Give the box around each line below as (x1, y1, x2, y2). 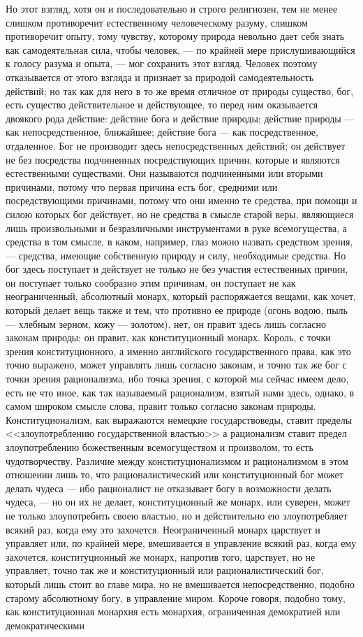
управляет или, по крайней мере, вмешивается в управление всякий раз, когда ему (6, 536, 357, 550)
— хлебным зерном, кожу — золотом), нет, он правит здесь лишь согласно (6, 316, 326, 331)
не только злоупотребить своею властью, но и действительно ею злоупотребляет (6, 508, 348, 522)
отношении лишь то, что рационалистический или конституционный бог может (6, 467, 343, 482)
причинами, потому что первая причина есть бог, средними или (6, 179, 278, 194)
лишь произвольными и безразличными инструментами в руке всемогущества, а (6, 220, 348, 235)
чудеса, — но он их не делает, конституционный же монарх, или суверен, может (6, 494, 350, 509)
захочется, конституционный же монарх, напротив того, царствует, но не (6, 549, 316, 564)
